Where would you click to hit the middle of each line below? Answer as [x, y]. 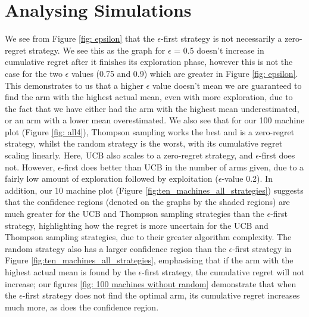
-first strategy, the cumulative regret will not [223, 272]
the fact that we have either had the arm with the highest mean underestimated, [152, 108]
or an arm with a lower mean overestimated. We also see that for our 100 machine [155, 120]
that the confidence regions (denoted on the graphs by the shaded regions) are [147, 202]
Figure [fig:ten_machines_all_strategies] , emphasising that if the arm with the [149, 260]
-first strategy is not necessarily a [221, 38]
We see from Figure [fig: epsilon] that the [80, 38]
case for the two [34, 73]
